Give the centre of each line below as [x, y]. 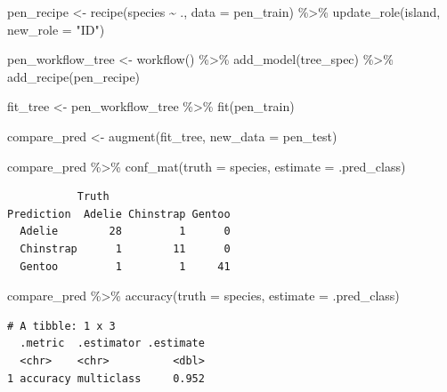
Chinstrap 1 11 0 [125, 248]
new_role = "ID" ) [56, 29]
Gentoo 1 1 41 [125, 266]
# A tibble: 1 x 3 [61, 326]
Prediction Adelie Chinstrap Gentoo [119, 214]
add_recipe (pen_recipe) [74, 76]
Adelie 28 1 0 [125, 232]
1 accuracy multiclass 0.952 [106, 378]
